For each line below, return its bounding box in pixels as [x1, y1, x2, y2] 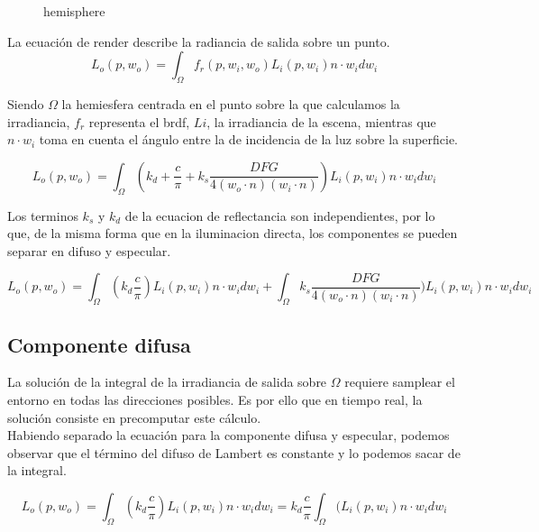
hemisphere [43, 2, 105, 20]
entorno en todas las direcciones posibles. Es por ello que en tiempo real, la [7, 390, 423, 408]
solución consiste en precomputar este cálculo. [7, 408, 261, 427]
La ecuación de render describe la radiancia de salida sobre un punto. [7, 32, 390, 50]
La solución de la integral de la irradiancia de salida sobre [7, 372, 327, 391]
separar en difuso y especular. [7, 241, 171, 260]
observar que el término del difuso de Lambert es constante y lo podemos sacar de [7, 443, 461, 462]
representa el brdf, [88, 112, 190, 131]
